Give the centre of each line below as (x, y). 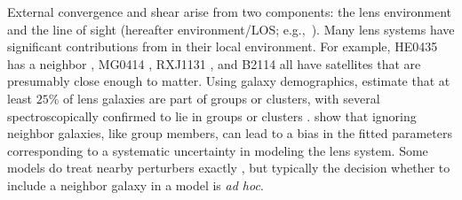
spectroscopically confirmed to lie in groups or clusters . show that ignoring (212, 115)
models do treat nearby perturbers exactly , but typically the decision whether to (229, 168)
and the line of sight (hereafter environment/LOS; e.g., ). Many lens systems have (231, 29)
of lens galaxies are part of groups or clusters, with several (222, 98)
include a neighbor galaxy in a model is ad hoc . (135, 185)
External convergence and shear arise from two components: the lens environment (230, 12)
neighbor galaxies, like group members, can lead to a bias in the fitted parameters (230, 133)
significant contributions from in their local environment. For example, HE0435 (223, 46)
